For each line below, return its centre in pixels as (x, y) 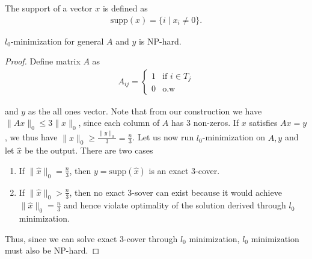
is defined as (125, 8)
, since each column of (119, 123)
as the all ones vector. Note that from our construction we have (145, 111)
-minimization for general (57, 41)
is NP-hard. (160, 41)
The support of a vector (49, 8)
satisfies (263, 123)
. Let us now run (163, 137)
